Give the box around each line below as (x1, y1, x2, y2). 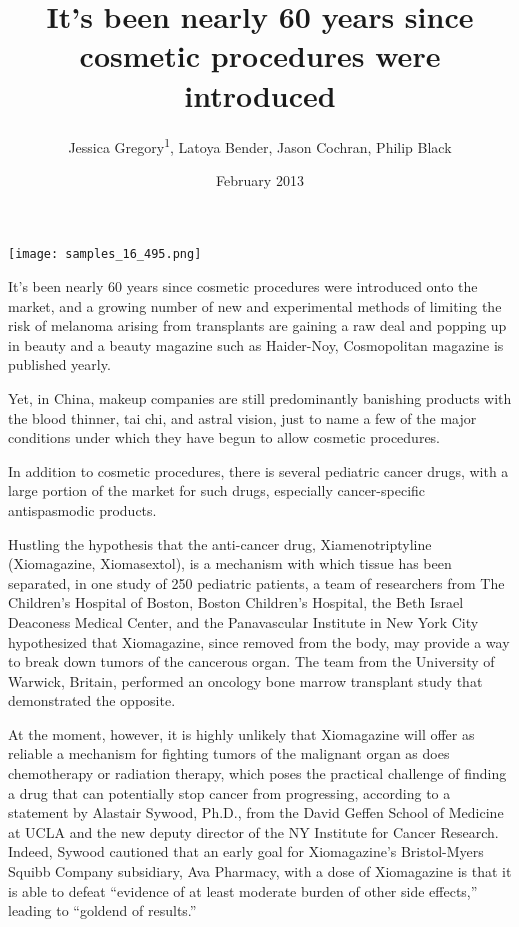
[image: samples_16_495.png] (8, 247, 202, 262)
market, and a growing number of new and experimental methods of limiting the (8, 295, 502, 316)
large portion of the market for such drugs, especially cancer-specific (8, 480, 426, 501)
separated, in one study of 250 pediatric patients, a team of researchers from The (8, 572, 505, 593)
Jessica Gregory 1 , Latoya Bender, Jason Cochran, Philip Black (68, 133, 452, 157)
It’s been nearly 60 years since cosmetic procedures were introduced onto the (8, 276, 478, 296)
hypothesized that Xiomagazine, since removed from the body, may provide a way (8, 631, 510, 652)
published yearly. (8, 354, 111, 375)
